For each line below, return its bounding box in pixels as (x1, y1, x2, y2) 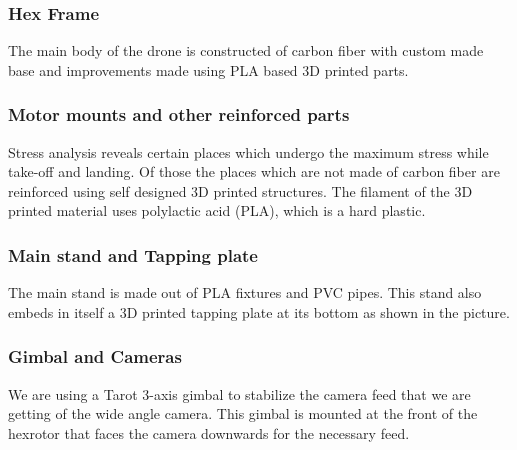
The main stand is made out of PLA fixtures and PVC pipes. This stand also (8, 282, 482, 303)
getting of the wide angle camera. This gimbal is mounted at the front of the (8, 403, 478, 424)
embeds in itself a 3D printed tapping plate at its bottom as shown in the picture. (8, 301, 510, 322)
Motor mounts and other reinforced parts (8, 102, 350, 127)
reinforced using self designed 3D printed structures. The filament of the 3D (8, 180, 473, 201)
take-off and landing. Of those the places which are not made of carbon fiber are (8, 161, 500, 182)
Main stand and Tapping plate (8, 242, 258, 267)
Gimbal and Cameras (8, 344, 182, 369)
